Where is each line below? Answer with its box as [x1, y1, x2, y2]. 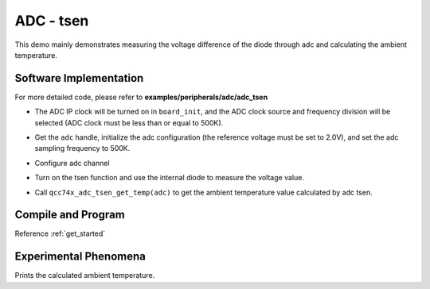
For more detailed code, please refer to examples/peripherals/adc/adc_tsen [14, 92, 268, 102]
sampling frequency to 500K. [34, 144, 131, 153]
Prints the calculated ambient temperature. [14, 271, 155, 280]
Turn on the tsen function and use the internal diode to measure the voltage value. [34, 173, 304, 183]
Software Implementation [14, 71, 144, 85]
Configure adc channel [34, 158, 111, 168]
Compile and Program [14, 208, 125, 222]
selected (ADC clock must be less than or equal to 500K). [34, 118, 224, 127]
